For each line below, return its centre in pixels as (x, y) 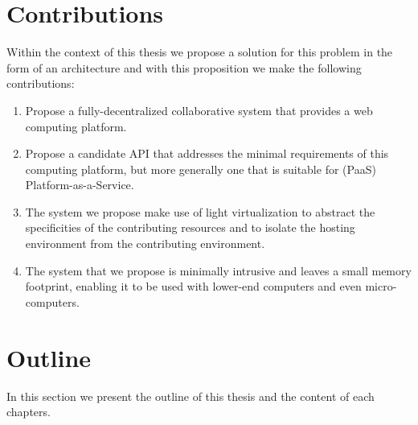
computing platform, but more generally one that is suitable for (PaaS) (201, 169)
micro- (381, 286)
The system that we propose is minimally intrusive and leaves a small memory (218, 270)
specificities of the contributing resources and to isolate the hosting (190, 227)
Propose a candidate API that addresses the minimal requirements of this (207, 153)
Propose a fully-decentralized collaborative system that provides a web (199, 110)
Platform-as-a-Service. (80, 185)
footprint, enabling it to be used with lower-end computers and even (193, 286)
